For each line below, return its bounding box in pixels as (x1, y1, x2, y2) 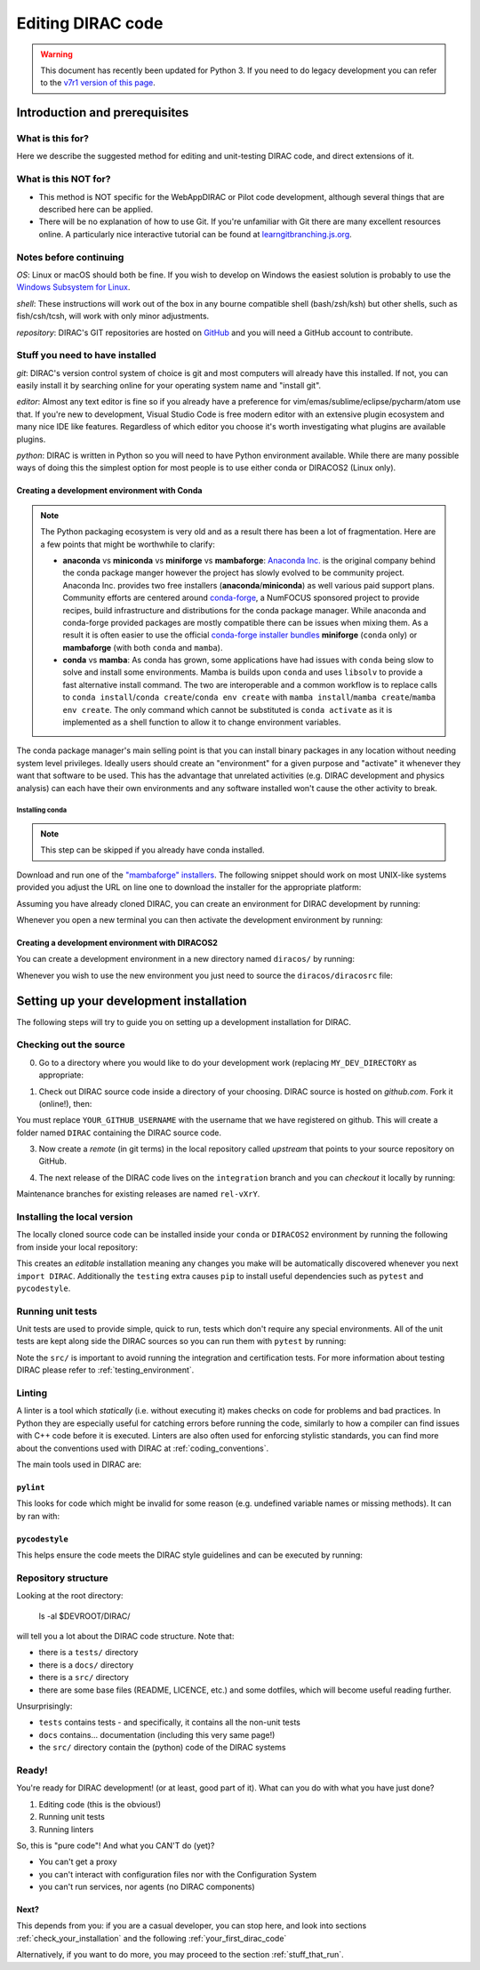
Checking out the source (16, 1038, 125, 1051)
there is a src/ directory (38, 1672, 129, 1683)
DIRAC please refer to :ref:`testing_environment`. (16, 1365, 195, 1375)
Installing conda (16, 805, 68, 815)
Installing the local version (16, 1211, 133, 1223)
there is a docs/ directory (38, 1659, 134, 1670)
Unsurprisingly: (16, 1701, 73, 1711)
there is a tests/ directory (38, 1647, 139, 1658)
